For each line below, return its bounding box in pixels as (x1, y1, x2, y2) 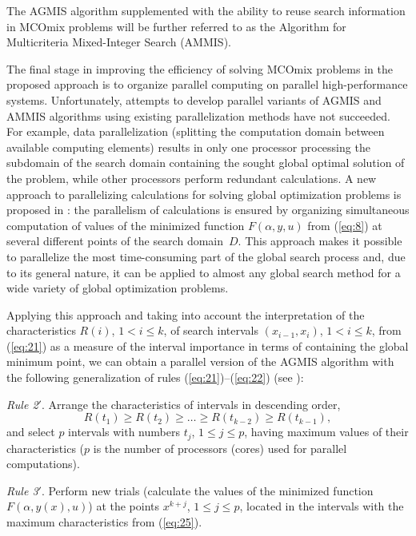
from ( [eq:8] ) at (307, 216, 382, 233)
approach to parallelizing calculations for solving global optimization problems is (6, 185, 402, 202)
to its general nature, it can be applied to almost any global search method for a (6, 264, 401, 280)
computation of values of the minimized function (6, 216, 245, 233)
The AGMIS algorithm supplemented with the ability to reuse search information (6, 2, 406, 18)
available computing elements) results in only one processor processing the (6, 138, 370, 155)
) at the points (88, 498, 160, 514)
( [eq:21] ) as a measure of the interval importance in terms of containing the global (6, 337, 409, 354)
